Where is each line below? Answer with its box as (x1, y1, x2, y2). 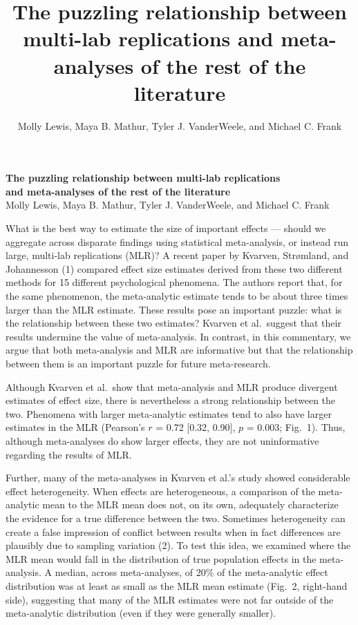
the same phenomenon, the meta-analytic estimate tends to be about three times (6, 289, 348, 303)
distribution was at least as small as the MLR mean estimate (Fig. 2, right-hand (6, 578, 348, 593)
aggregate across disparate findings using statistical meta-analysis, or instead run (6, 234, 349, 249)
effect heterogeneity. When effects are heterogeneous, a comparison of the (6, 483, 315, 498)
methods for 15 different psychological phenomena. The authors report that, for (6, 275, 343, 289)
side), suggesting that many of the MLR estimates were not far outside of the (6, 592, 334, 606)
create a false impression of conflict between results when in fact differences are (6, 524, 341, 539)
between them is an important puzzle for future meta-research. (6, 356, 271, 370)
